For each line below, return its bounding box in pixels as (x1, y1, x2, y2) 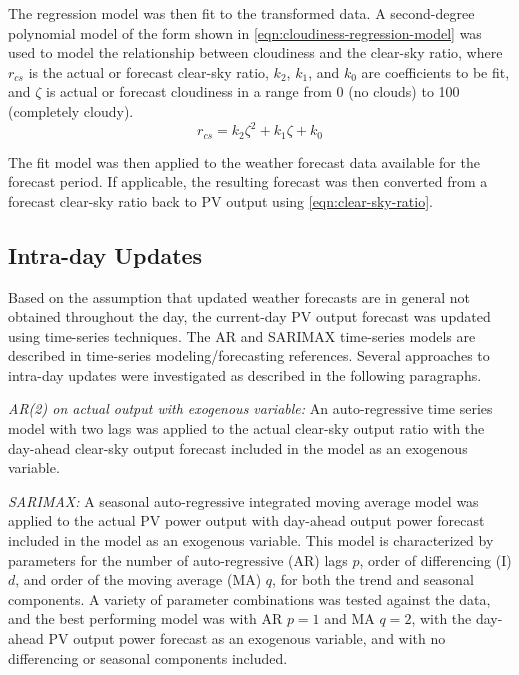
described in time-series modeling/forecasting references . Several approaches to (8, 345, 490, 366)
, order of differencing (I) (359, 549, 512, 570)
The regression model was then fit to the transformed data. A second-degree (8, 3, 475, 23)
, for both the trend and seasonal (272, 569, 474, 590)
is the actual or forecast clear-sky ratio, (28, 61, 269, 82)
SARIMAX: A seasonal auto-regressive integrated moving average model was (8, 490, 479, 511)
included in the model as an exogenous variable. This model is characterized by (8, 530, 494, 551)
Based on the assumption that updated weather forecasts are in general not (8, 286, 470, 307)
